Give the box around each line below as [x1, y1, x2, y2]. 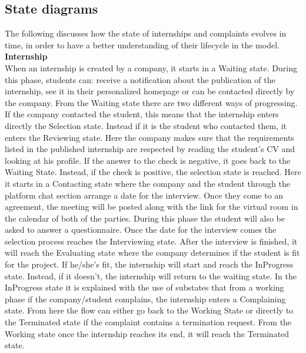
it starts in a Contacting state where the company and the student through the [5, 177, 290, 189]
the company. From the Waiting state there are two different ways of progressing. [5, 96, 298, 108]
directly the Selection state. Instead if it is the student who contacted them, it [5, 119, 287, 131]
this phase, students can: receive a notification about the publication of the [5, 73, 275, 85]
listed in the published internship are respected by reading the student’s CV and [5, 143, 295, 155]
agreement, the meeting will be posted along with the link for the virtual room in [5, 200, 298, 213]
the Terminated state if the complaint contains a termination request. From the [5, 316, 292, 328]
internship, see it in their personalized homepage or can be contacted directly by [5, 85, 295, 97]
